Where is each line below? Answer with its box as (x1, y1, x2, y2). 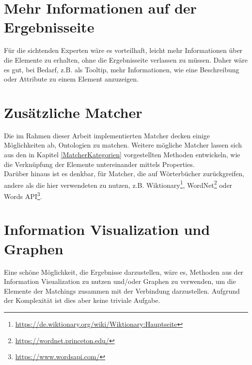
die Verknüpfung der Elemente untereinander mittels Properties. (4, 159, 195, 169)
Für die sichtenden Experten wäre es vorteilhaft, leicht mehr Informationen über (4, 45, 243, 55)
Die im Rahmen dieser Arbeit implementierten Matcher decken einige (4, 130, 210, 140)
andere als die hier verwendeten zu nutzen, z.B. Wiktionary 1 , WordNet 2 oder (4, 178, 233, 190)
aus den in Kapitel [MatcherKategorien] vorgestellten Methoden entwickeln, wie (4, 149, 240, 159)
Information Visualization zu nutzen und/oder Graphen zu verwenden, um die (4, 276, 236, 286)
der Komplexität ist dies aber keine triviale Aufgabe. (4, 295, 160, 305)
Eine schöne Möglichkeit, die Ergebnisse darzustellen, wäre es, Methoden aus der (4, 266, 244, 277)
